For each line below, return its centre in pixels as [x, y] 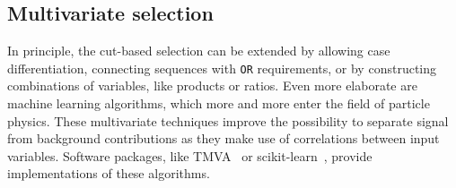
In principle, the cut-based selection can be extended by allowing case [199, 51]
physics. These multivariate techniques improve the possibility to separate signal [228, 120]
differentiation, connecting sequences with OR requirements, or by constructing [222, 68]
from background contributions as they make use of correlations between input [224, 138]
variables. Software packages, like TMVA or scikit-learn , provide [190, 155]
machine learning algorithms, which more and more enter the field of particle [219, 103]
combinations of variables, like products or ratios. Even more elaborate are [212, 85]
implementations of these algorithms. [109, 173]
